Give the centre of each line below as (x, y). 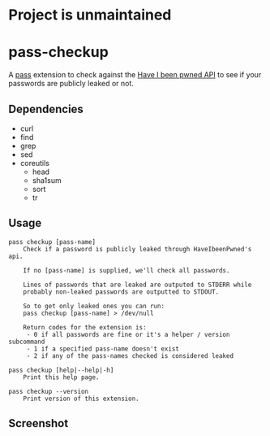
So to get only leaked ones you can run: (94, 306)
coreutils (35, 163)
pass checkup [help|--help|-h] (61, 370)
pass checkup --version (49, 391)
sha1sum (47, 180)
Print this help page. (61, 377)
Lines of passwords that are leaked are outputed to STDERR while (137, 285)
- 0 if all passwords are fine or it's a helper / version (128, 334)
